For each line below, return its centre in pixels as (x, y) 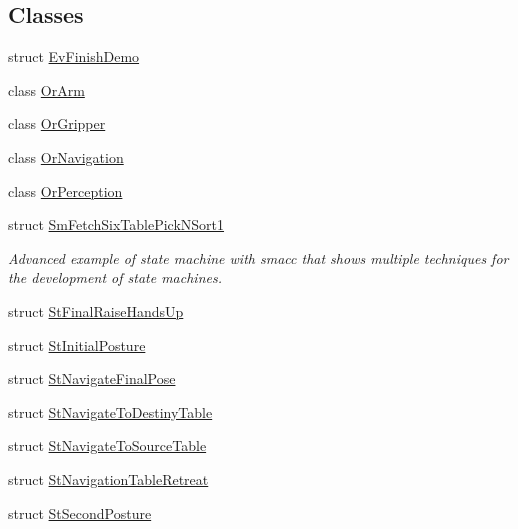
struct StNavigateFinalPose (92, 378)
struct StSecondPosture (80, 512)
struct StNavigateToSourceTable (107, 445)
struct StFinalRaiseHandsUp (96, 310)
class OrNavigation (66, 156)
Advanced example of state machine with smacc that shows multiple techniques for (258, 257)
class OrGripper (57, 123)
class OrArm (46, 89)
